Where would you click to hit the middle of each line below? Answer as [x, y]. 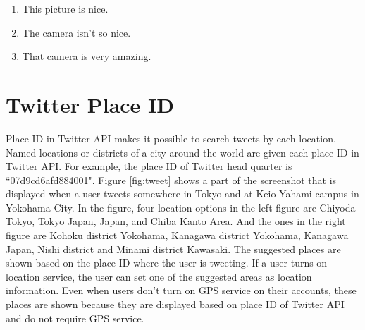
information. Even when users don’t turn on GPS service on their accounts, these [181, 290]
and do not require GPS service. [75, 318]
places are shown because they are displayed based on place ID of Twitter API [175, 304]
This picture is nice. [65, 8]
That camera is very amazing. [87, 56]
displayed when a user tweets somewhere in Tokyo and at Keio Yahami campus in [182, 194]
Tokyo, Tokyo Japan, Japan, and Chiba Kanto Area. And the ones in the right [176, 221]
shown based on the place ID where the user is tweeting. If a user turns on [167, 263]
